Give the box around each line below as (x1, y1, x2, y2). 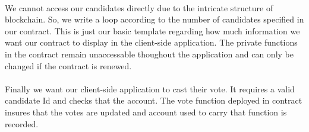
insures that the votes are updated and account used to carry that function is (5, 105, 287, 118)
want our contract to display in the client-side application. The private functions (5, 36, 298, 49)
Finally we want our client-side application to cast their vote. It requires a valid (5, 82, 295, 95)
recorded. (5, 117, 39, 130)
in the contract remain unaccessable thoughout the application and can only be (5, 47, 294, 60)
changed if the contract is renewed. (5, 59, 132, 72)
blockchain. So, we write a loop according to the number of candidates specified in (5, 13, 304, 25)
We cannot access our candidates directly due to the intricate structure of (5, 1, 273, 14)
